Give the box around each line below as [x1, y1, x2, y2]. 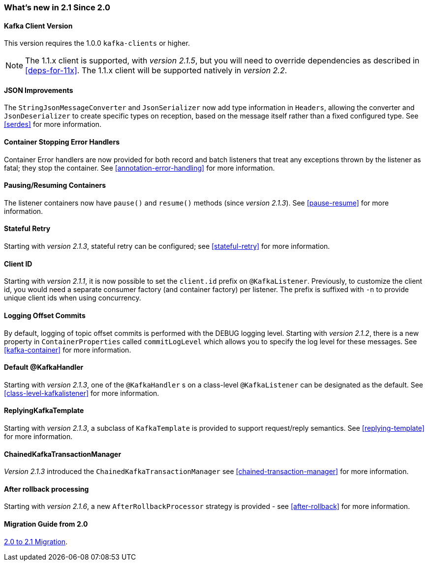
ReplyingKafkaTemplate [4, 406, 84, 415]
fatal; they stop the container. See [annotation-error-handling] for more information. [4, 163, 275, 172]
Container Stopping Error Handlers [4, 138, 120, 147]
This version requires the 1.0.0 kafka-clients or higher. [4, 39, 190, 48]
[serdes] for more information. [4, 120, 102, 129]
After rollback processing [4, 484, 89, 493]
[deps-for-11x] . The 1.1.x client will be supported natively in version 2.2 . [25, 65, 287, 76]
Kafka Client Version [4, 21, 73, 30]
